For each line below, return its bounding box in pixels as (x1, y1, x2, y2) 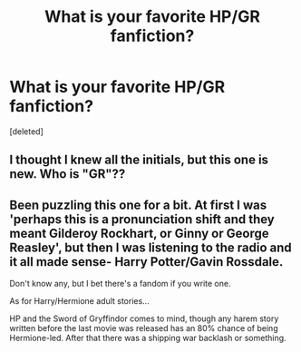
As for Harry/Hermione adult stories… (9, 296, 150, 307)
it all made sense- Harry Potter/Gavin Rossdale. (9, 254, 284, 269)
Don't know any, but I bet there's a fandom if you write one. (9, 279, 231, 289)
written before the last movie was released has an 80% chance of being (9, 323, 278, 334)
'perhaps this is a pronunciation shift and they (9, 211, 275, 227)
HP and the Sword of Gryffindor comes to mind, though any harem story (9, 313, 279, 324)
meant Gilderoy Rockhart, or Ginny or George (9, 225, 269, 241)
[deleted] (9, 125, 44, 137)
